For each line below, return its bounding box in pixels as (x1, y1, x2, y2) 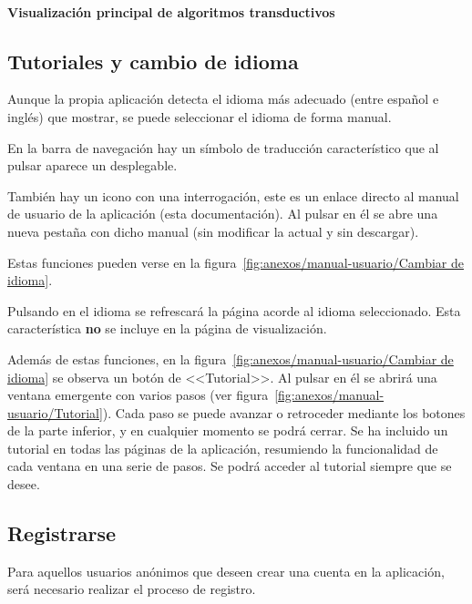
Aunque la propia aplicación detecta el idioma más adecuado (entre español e (7, 89, 439, 108)
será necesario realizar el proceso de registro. (7, 579, 256, 599)
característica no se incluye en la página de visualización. (7, 319, 327, 338)
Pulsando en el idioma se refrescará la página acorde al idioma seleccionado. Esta (7, 301, 461, 320)
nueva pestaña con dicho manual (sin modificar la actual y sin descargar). (7, 221, 419, 241)
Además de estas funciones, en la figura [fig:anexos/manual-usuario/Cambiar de (7, 349, 454, 368)
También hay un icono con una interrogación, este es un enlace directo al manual (7, 186, 459, 205)
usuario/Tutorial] (7, 403, 103, 422)
